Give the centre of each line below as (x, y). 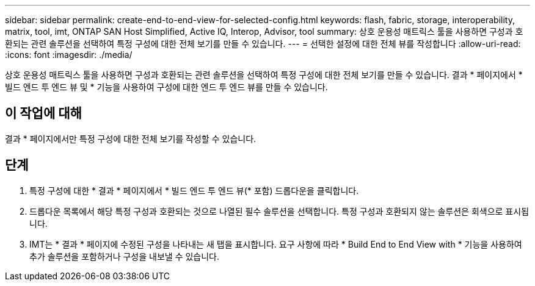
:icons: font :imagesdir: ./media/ (69, 55)
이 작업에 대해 (43, 113)
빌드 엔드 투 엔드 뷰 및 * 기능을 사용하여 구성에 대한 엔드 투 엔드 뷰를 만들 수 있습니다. (166, 87)
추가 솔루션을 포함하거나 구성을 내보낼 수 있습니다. (125, 256)
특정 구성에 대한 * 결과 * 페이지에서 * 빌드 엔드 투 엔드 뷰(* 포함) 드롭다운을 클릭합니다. (194, 190)
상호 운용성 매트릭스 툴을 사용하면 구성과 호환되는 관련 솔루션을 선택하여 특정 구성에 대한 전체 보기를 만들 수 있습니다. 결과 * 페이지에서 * (264, 75)
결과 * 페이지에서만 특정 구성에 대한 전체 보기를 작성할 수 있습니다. (131, 138)
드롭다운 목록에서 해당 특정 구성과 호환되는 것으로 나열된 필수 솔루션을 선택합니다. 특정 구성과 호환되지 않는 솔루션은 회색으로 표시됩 (279, 211)
